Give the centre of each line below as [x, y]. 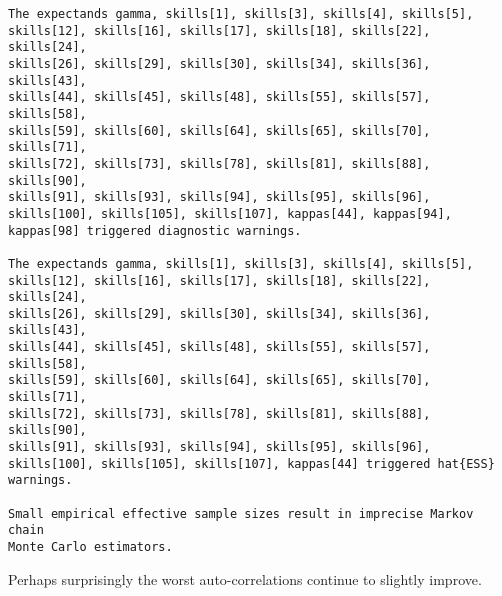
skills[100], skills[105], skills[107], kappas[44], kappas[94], [230, 213]
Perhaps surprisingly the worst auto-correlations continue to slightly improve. [245, 578]
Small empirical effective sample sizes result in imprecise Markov [241, 513]
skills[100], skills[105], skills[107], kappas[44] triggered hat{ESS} [251, 463]
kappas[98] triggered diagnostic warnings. [155, 230]
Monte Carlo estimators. [90, 547]
